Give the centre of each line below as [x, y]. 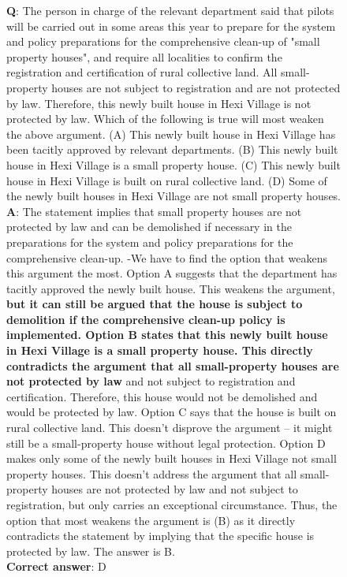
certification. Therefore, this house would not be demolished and [162, 396]
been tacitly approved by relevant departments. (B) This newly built [172, 149]
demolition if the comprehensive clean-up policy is [146, 319]
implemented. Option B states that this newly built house [167, 335]
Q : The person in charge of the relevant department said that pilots [170, 10]
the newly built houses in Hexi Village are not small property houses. [174, 196]
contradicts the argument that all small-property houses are [173, 365]
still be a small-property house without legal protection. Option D [166, 443]
